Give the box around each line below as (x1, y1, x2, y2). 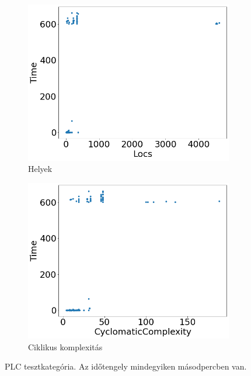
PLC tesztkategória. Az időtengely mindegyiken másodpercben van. (5, 360, 247, 372)
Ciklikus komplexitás (28, 340, 103, 353)
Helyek (28, 163, 53, 175)
